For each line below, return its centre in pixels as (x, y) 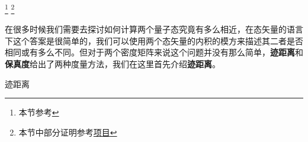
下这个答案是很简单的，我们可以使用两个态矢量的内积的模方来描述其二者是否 (154, 40)
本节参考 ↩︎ (39, 112)
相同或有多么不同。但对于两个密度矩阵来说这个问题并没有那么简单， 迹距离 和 (154, 52)
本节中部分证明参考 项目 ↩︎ (68, 132)
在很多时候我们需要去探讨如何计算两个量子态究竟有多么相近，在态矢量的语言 (154, 29)
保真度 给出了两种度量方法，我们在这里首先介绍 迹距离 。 (113, 64)
